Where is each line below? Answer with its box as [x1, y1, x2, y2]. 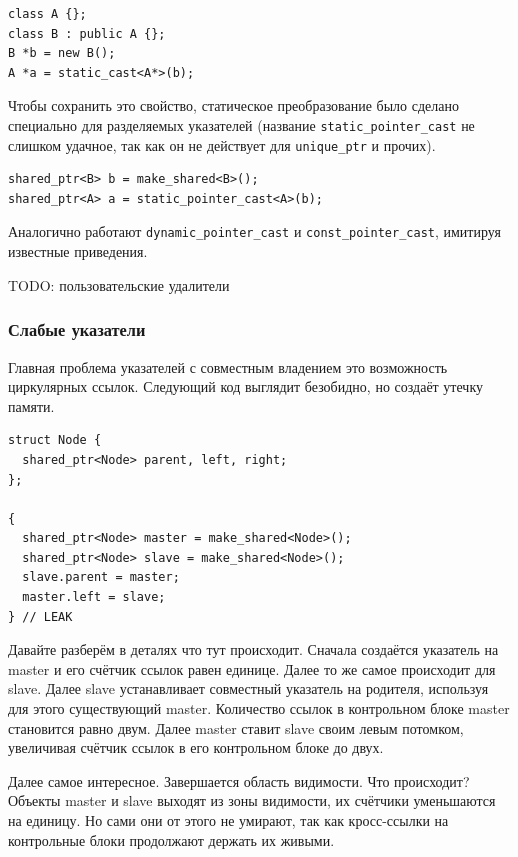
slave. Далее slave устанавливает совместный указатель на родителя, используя [8, 678, 489, 699]
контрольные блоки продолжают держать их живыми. [8, 829, 335, 850]
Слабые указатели [8, 317, 146, 342]
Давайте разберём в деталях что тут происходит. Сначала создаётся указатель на [8, 639, 499, 660]
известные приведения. [8, 241, 148, 262]
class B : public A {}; [8, 26, 166, 41]
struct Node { [8, 433, 102, 448]
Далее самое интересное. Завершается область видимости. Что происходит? [8, 770, 470, 791]
